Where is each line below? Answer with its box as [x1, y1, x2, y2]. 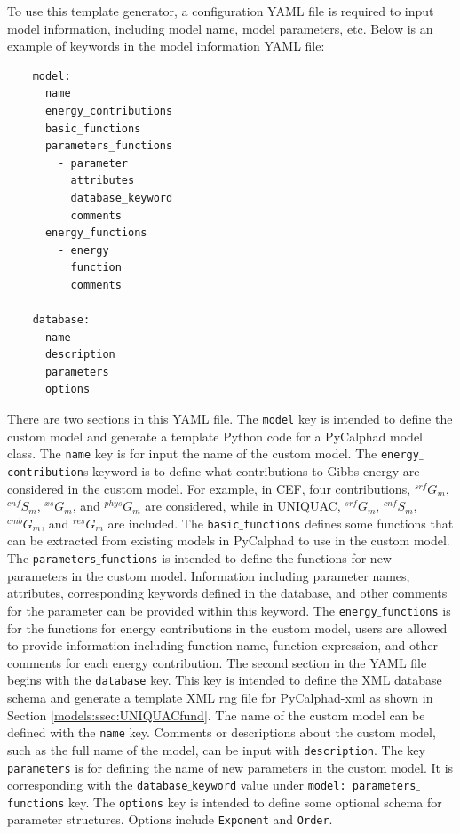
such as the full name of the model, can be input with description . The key [7, 740, 425, 759]
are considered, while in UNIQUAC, [145, 496, 341, 515]
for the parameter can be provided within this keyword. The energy [7, 600, 377, 619]
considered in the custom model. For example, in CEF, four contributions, [7, 479, 411, 497]
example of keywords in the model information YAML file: [7, 36, 325, 55]
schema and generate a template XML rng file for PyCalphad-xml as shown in [7, 688, 433, 706]
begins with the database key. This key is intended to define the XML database [7, 671, 442, 689]
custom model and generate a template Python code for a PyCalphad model [7, 426, 423, 445]
